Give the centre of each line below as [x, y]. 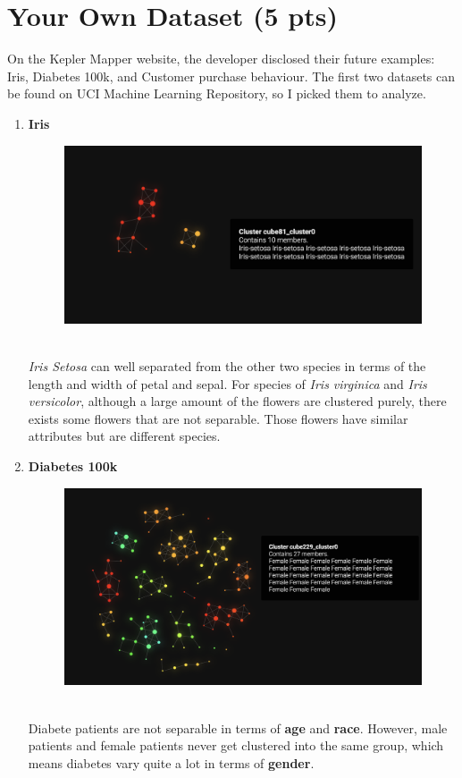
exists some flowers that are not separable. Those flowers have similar [218, 418]
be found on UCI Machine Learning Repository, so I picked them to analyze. [217, 93]
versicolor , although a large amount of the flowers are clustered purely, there [237, 401]
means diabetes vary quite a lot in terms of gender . [171, 762]
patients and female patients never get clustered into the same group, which [236, 745]
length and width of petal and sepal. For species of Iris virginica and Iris [227, 383]
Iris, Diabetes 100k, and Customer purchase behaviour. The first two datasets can [231, 76]
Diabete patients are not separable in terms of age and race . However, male [238, 727]
